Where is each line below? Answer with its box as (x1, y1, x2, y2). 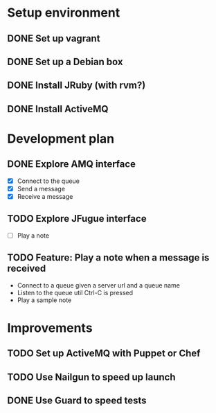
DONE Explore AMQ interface (7, 158, 136, 170)
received (7, 263, 46, 274)
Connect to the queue (17, 177, 80, 185)
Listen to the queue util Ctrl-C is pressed (17, 288, 134, 297)
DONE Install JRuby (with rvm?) (7, 80, 146, 91)
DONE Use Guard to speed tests (7, 394, 147, 406)
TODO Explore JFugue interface (7, 213, 147, 225)
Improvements (7, 320, 93, 335)
